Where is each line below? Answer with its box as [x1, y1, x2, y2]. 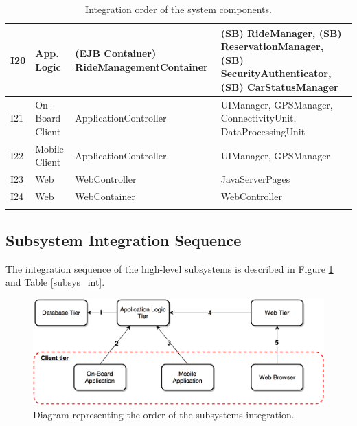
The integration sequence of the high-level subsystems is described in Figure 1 [5, 261, 334, 276]
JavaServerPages [220, 172, 290, 186]
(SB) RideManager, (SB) [220, 25, 342, 40]
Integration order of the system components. [85, 2, 272, 16]
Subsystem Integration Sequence [5, 229, 242, 250]
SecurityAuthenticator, [220, 66, 332, 80]
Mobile [35, 141, 64, 155]
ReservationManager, [220, 39, 324, 54]
